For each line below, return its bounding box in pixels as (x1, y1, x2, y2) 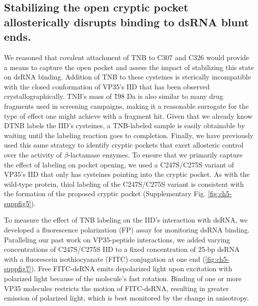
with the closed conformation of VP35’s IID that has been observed (4, 81, 210, 91)
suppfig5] (4, 198, 31, 208)
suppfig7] (4, 263, 31, 274)
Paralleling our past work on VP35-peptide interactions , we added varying (4, 234, 230, 244)
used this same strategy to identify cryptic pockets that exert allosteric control (4, 140, 244, 150)
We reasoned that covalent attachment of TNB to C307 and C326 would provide (4, 52, 250, 62)
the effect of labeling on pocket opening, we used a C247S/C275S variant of (4, 159, 234, 169)
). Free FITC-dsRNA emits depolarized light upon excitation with (31, 263, 233, 274)
